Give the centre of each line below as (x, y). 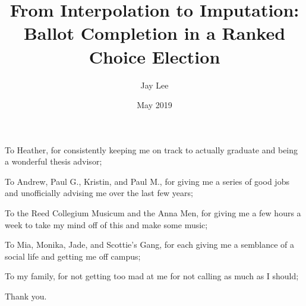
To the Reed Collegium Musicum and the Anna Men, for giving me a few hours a (153, 213)
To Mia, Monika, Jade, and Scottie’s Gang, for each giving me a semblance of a (149, 245)
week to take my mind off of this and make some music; (106, 224)
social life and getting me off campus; (73, 256)
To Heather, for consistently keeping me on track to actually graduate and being (152, 149)
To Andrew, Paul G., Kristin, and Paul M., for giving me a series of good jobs (147, 181)
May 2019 (154, 105)
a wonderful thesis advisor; (53, 161)
